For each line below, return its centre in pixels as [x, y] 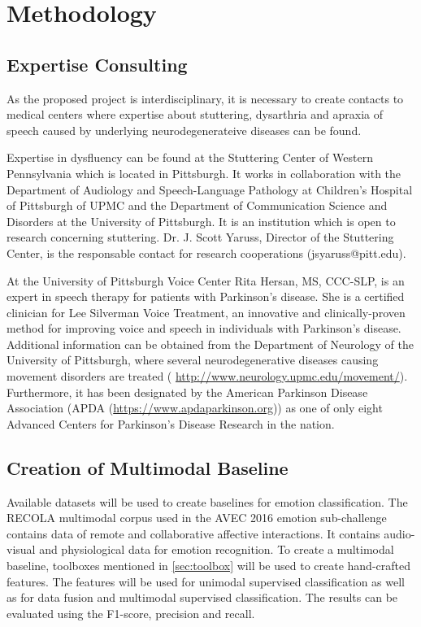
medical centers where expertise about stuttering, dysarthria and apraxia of [195, 114]
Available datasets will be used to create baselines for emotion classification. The [207, 501]
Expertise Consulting [97, 64]
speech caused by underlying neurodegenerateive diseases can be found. [184, 130]
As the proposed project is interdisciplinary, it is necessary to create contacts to [205, 98]
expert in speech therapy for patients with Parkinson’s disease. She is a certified [206, 296]
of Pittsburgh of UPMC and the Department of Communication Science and [197, 205]
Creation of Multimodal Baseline [148, 467]
